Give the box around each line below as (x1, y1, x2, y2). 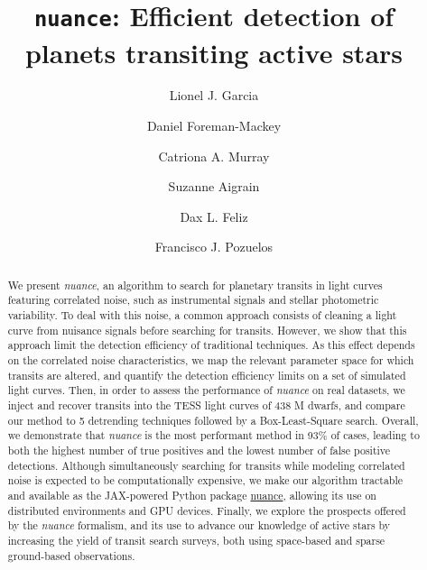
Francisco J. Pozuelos (154, 237, 274, 256)
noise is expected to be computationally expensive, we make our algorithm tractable (7, 473, 404, 488)
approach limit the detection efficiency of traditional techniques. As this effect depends (7, 337, 415, 353)
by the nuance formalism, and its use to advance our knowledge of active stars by (7, 518, 391, 533)
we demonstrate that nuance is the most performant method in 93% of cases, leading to (7, 427, 420, 443)
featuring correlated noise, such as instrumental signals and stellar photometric (7, 292, 379, 308)
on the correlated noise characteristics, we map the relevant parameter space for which (7, 353, 414, 368)
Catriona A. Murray (158, 146, 270, 165)
